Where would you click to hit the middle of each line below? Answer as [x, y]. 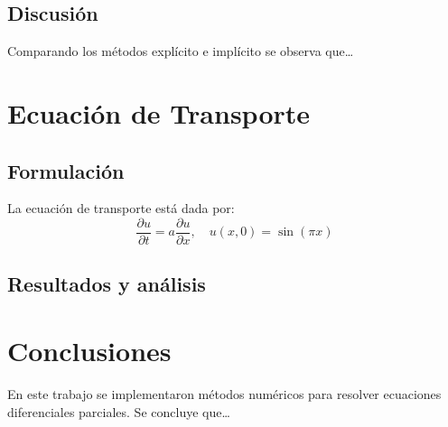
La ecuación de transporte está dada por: [121, 208]
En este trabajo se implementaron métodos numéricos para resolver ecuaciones [224, 393]
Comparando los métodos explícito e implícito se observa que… [181, 51]
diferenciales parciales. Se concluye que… [119, 411]
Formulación [66, 170]
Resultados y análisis [107, 284]
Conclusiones [89, 350]
